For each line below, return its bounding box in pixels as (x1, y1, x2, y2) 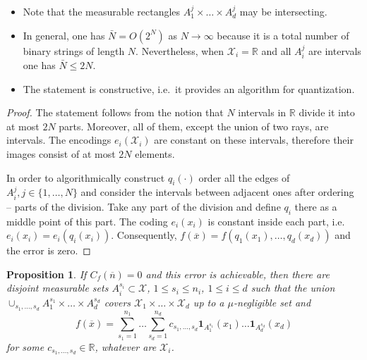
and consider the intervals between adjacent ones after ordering (80, 185, 354, 199)
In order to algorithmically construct (6, 170, 165, 185)
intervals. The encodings (6, 132, 112, 147)
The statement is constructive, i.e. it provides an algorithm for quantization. (23, 81, 355, 96)
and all (261, 43, 291, 58)
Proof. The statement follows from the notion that (6, 105, 224, 120)
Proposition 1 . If (6, 266, 87, 281)
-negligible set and (234, 294, 311, 309)
